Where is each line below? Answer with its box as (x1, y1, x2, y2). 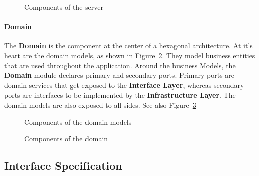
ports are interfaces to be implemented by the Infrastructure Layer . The (4, 90, 236, 100)
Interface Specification (4, 158, 122, 173)
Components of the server (24, 2, 103, 12)
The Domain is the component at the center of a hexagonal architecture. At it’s (4, 40, 253, 51)
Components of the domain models (24, 116, 132, 127)
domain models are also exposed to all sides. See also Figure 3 (4, 99, 196, 110)
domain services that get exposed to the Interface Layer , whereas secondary (4, 79, 244, 90)
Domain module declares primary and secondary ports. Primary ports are (4, 70, 235, 80)
